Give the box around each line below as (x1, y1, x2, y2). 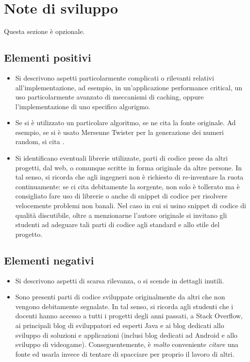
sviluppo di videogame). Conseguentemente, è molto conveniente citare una (15, 339, 238, 349)
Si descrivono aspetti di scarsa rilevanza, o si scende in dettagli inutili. (15, 275, 224, 285)
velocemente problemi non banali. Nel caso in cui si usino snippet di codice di (15, 200, 246, 211)
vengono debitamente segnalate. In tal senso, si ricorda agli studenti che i (15, 301, 233, 311)
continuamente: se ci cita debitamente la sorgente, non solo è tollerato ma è (15, 181, 240, 191)
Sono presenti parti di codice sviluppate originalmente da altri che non (15, 292, 225, 302)
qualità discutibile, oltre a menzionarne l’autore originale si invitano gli (15, 210, 227, 220)
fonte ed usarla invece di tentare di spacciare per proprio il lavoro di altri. (15, 348, 234, 359)
